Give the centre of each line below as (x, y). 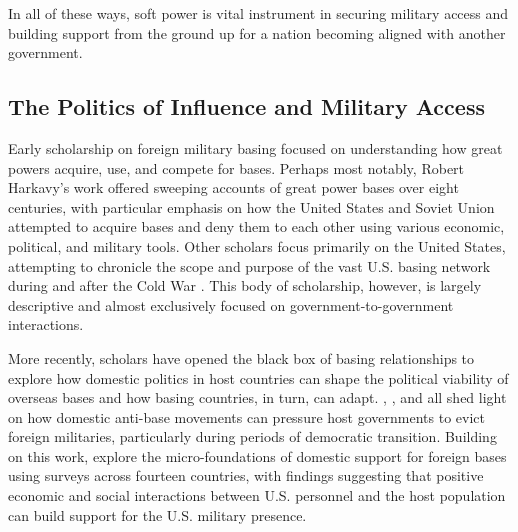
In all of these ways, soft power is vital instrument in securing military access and (258, 13)
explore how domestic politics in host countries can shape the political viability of (258, 377)
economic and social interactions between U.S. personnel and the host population (257, 495)
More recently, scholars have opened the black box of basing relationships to (241, 357)
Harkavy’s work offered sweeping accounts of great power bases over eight (233, 187)
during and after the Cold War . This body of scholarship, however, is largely (245, 285)
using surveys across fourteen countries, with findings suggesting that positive (246, 475)
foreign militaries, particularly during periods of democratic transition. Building (252, 436)
